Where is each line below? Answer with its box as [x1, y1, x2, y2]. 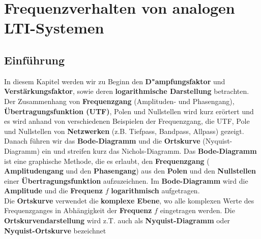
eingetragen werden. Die [160, 205, 235, 216]
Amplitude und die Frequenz [4, 185, 103, 196]
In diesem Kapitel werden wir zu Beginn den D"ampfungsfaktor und [4, 76, 225, 86]
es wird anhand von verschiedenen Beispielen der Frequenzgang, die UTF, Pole [4, 116, 250, 126]
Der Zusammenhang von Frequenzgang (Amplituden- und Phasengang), [4, 95, 235, 106]
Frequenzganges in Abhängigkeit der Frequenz [4, 205, 152, 216]
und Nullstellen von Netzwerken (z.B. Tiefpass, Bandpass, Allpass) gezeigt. [4, 125, 244, 136]
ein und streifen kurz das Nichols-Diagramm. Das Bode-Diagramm [42, 145, 257, 156]
